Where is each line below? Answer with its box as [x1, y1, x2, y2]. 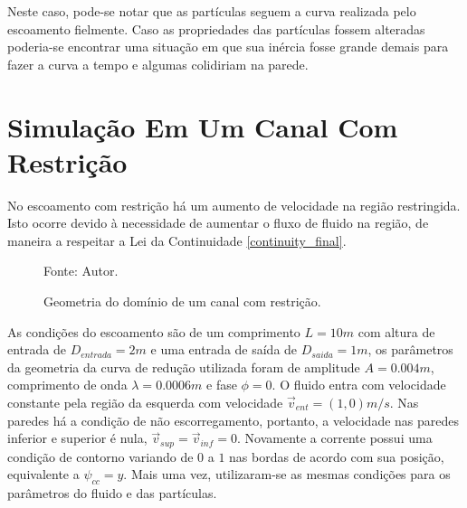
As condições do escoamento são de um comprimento [7, 322, 300, 341]
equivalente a [7, 465, 80, 484]
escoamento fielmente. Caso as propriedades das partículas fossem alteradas [7, 19, 425, 38]
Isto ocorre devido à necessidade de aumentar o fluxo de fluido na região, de [7, 213, 429, 232]
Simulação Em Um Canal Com [7, 108, 398, 145]
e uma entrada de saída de [150, 340, 298, 359]
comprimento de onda [7, 375, 128, 394]
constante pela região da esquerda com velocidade [7, 393, 283, 412]
